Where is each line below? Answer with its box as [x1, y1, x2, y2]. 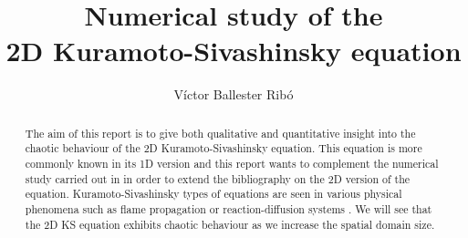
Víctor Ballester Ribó [173, 85, 294, 104]
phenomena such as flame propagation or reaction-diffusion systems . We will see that [25, 201, 432, 216]
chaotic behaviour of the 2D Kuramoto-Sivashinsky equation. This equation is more [25, 140, 422, 156]
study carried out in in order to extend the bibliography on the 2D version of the [25, 171, 411, 186]
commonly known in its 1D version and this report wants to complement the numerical [25, 156, 439, 171]
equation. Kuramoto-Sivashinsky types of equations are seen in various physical [25, 186, 402, 202]
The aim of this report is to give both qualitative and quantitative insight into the [25, 125, 416, 140]
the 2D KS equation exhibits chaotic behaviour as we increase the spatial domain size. [25, 216, 435, 232]
